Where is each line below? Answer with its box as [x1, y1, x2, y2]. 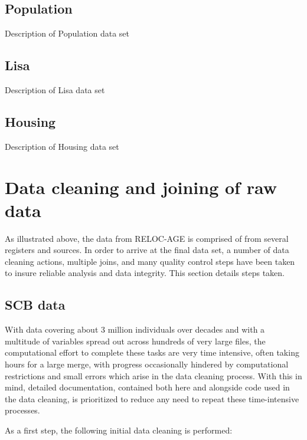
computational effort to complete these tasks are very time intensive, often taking [5, 346, 299, 359]
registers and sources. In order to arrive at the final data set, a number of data [5, 244, 289, 256]
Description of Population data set [5, 27, 129, 40]
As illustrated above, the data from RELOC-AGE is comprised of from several [5, 232, 289, 244]
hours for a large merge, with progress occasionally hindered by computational [5, 358, 289, 370]
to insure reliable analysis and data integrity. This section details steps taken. [5, 267, 285, 279]
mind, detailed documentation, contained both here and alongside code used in [5, 381, 290, 393]
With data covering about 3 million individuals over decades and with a [5, 323, 265, 336]
